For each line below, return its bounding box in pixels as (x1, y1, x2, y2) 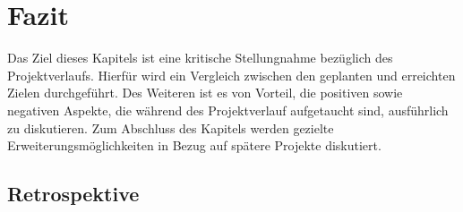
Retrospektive (7, 180, 140, 208)
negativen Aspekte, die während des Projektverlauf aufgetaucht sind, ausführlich (7, 100, 449, 119)
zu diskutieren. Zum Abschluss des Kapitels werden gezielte (7, 118, 334, 137)
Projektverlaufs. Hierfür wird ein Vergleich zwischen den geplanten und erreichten (7, 65, 456, 84)
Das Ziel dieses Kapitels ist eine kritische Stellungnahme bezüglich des (7, 48, 393, 67)
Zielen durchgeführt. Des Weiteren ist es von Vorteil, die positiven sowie (7, 83, 403, 102)
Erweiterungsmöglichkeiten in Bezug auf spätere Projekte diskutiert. (7, 136, 382, 155)
